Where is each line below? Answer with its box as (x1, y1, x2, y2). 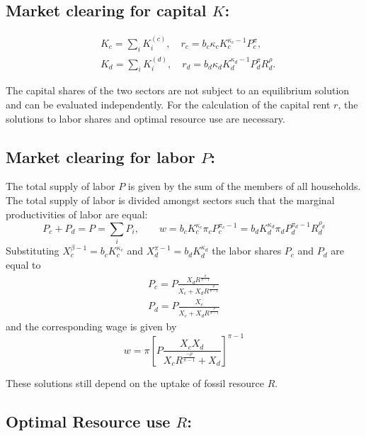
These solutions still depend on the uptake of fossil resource (6, 375, 264, 390)
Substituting (6, 243, 59, 258)
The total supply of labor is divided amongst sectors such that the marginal (6, 193, 335, 208)
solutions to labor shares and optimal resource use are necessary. (6, 111, 285, 125)
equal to (6, 257, 41, 272)
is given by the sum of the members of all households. (127, 179, 361, 194)
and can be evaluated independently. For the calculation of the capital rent (6, 97, 331, 112)
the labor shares (212, 243, 282, 258)
